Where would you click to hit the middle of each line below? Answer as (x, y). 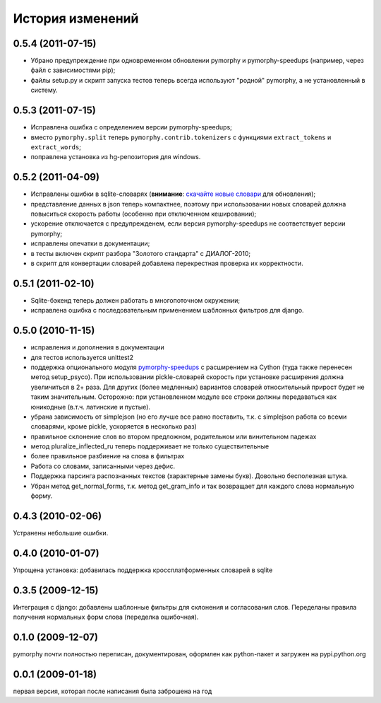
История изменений (76, 18)
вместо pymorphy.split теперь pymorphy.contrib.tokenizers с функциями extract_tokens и (181, 137)
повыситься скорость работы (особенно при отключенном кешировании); (144, 214)
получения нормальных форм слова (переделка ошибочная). (106, 617)
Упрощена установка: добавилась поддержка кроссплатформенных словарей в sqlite (143, 570)
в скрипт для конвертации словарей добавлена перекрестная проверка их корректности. (167, 263)
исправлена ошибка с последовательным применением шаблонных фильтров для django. (167, 310)
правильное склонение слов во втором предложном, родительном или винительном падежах (174, 436)
